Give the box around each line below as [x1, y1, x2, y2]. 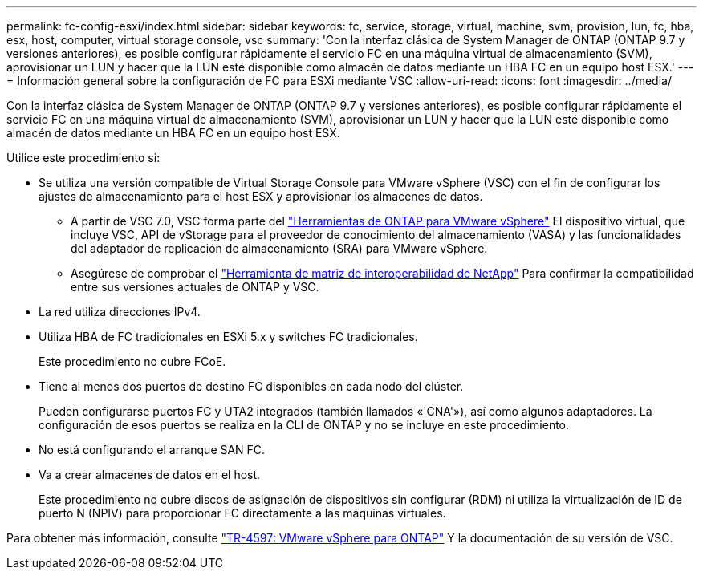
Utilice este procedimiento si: [6, 151, 161, 164]
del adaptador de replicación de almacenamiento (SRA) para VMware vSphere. [71, 241, 488, 255]
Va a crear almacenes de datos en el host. [39, 468, 261, 481]
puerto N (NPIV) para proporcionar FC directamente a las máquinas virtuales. [39, 506, 446, 520]
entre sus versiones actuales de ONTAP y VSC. [71, 280, 319, 294]
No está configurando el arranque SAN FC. [39, 443, 266, 456]
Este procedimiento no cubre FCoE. [39, 355, 226, 368]
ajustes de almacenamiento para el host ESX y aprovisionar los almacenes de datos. [39, 189, 483, 203]
